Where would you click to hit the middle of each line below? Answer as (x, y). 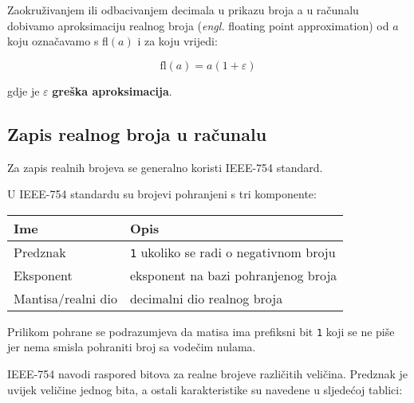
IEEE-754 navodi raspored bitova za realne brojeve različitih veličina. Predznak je (208, 374)
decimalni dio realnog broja (206, 298)
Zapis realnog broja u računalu (137, 133)
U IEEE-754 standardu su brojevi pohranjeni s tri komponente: (162, 194)
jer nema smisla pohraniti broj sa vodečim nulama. (132, 347)
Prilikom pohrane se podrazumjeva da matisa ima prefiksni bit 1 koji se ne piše (201, 331)
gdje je (24, 90)
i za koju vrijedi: (177, 41)
